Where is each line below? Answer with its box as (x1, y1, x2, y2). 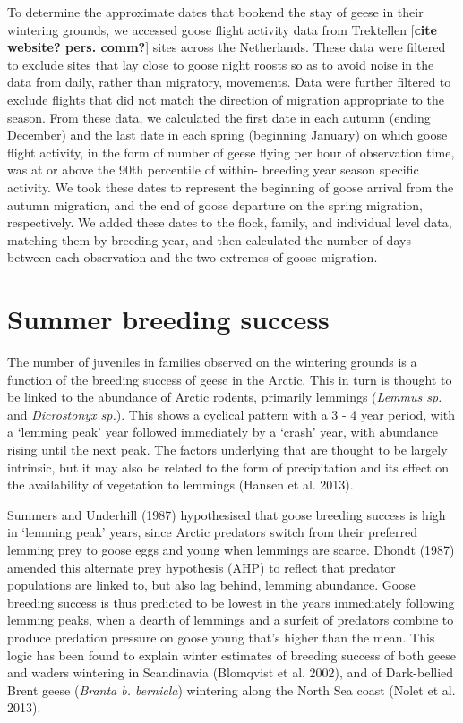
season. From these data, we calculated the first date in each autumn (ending (7, 107, 431, 126)
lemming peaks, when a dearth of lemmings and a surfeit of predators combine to (7, 610, 454, 629)
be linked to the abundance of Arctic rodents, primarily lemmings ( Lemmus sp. (7, 387, 442, 406)
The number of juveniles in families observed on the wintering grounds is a (7, 353, 417, 371)
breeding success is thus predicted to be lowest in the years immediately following (7, 592, 455, 611)
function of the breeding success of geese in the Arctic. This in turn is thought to (7, 370, 452, 388)
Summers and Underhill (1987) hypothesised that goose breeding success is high (7, 505, 446, 523)
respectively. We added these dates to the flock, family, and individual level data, (7, 213, 452, 232)
